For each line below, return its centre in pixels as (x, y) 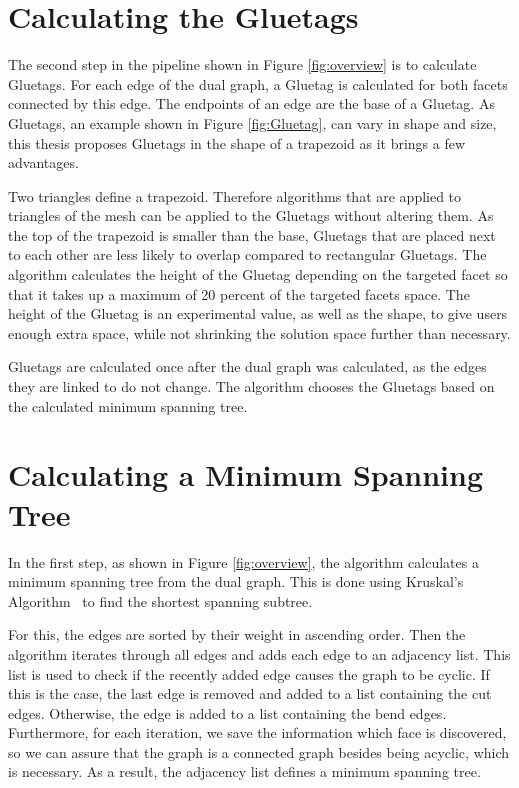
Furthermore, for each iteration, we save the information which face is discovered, (257, 732)
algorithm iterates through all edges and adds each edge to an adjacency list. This (259, 653)
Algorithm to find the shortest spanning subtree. (160, 600)
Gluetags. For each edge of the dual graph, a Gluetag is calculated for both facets (258, 83)
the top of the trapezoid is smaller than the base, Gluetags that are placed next (252, 234)
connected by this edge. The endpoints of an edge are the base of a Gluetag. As (251, 103)
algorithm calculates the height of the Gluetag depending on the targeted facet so (258, 274)
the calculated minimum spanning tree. (128, 405)
